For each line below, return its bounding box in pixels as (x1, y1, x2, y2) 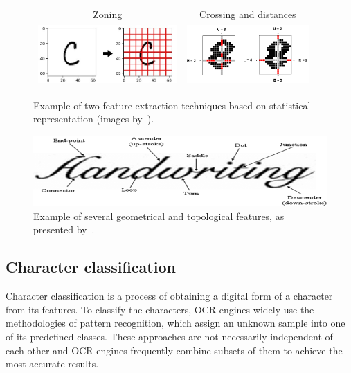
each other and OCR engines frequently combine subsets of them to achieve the (6, 343, 343, 357)
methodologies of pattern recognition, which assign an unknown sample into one (6, 316, 345, 330)
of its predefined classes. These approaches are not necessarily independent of (6, 329, 333, 343)
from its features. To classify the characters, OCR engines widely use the (6, 302, 314, 316)
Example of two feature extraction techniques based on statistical (33, 98, 311, 112)
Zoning (93, 6, 123, 21)
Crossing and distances (199, 6, 296, 21)
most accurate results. (6, 356, 99, 371)
